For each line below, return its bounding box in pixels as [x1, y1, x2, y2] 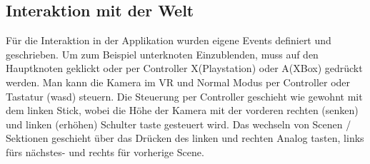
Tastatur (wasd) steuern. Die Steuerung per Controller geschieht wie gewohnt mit [6, 88, 363, 103]
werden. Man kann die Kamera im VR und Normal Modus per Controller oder [6, 74, 351, 89]
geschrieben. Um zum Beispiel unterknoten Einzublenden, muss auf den [6, 46, 319, 61]
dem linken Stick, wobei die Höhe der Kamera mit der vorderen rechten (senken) [6, 103, 359, 118]
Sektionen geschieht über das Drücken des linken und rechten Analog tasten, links [6, 130, 364, 145]
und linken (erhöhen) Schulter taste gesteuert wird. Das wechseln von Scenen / [6, 116, 351, 131]
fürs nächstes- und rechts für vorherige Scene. [6, 144, 204, 159]
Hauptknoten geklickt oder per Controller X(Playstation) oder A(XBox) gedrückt [6, 61, 363, 76]
